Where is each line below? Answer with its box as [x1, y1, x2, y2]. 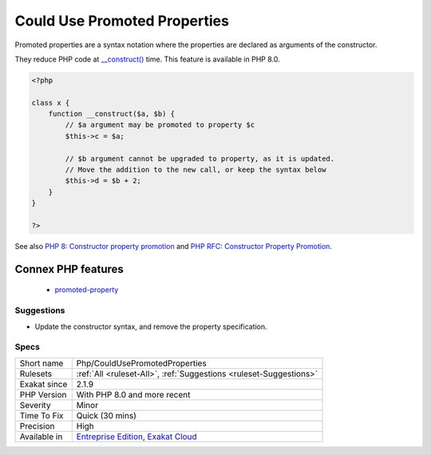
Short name [19, 358, 64, 369]
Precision [19, 420, 55, 431]
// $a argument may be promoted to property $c [65, 121, 255, 129]
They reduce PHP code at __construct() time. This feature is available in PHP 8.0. [14, 54, 280, 64]
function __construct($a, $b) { [48, 109, 176, 119]
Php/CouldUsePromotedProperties [76, 358, 207, 369]
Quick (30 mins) [76, 409, 137, 421]
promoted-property [54, 285, 119, 295]
